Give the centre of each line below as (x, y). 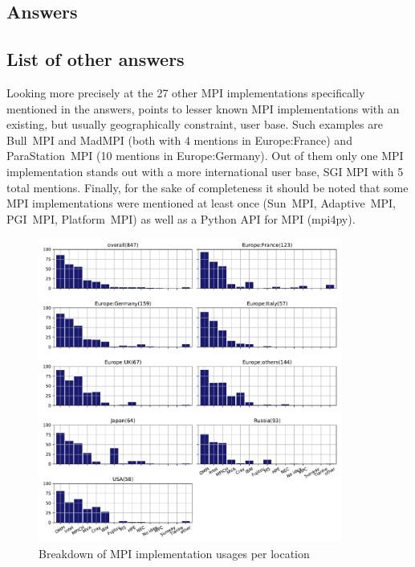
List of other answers (96, 59)
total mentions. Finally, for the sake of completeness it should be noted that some (207, 187)
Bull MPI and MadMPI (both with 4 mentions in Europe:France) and (179, 140)
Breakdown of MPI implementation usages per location (174, 553)
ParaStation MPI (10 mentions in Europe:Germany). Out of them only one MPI (205, 156)
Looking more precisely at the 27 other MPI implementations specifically (186, 92)
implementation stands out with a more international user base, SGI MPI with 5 (205, 171)
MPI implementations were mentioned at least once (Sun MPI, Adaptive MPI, (201, 203)
